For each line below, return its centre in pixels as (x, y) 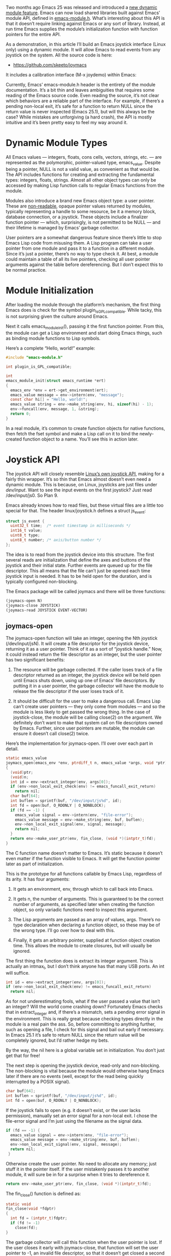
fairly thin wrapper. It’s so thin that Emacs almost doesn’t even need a (78, 479)
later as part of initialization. (35, 864)
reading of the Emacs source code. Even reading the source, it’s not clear (82, 95)
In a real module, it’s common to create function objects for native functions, (85, 428)
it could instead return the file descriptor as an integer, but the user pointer (84, 654)
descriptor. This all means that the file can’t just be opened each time (78, 571)
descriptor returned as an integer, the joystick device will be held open (87, 675)
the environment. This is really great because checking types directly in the (84, 1019)
